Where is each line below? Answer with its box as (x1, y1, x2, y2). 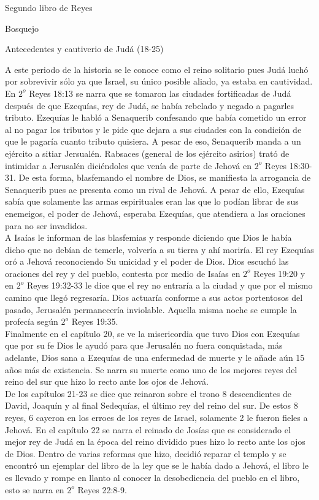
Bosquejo (5, 21, 39, 34)
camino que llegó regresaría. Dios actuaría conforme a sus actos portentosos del (5, 291, 303, 304)
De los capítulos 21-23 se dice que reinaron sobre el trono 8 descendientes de (5, 387, 292, 400)
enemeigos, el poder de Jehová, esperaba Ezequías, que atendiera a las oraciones (5, 206, 306, 219)
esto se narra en (5, 483, 64, 496)
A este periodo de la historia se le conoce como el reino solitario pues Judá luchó (5, 63, 309, 75)
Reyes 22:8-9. (77, 483, 127, 496)
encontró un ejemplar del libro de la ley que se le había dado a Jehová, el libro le (5, 459, 309, 472)
